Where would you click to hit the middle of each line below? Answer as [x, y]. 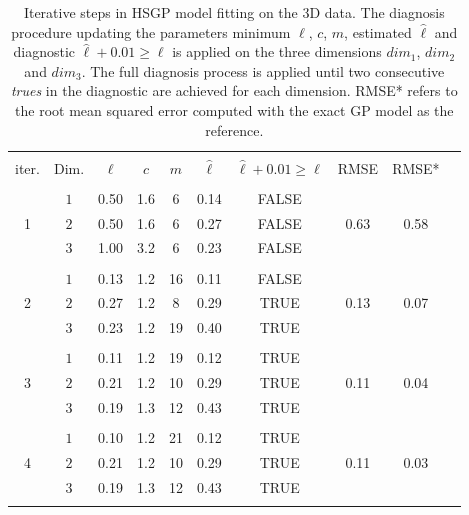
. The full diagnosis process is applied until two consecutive [263, 70]
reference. [234, 129]
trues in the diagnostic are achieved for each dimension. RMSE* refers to [234, 90]
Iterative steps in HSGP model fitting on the [160, 12]
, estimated [378, 31]
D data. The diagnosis [377, 12]
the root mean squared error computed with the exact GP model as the [234, 109]
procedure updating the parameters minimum [151, 31]
